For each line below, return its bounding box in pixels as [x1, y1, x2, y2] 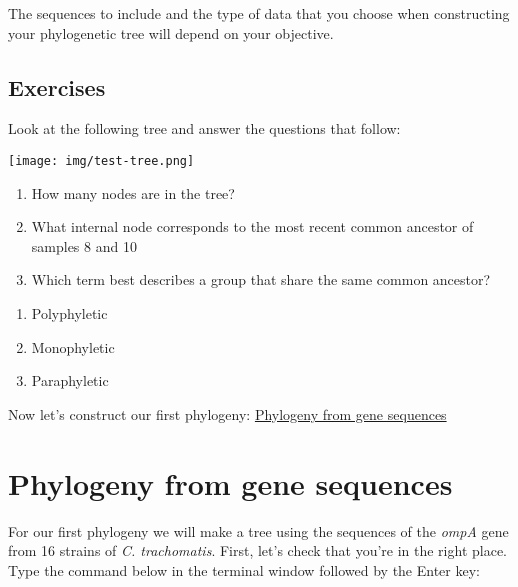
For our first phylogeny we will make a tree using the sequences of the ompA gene [8, 520, 509, 541]
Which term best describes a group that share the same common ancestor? [31, 269, 491, 290]
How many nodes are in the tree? [31, 182, 235, 203]
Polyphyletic [31, 303, 108, 324]
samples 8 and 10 [31, 235, 137, 256]
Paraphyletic [31, 370, 109, 391]
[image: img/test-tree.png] [8, 153, 195, 168]
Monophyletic [31, 336, 115, 357]
